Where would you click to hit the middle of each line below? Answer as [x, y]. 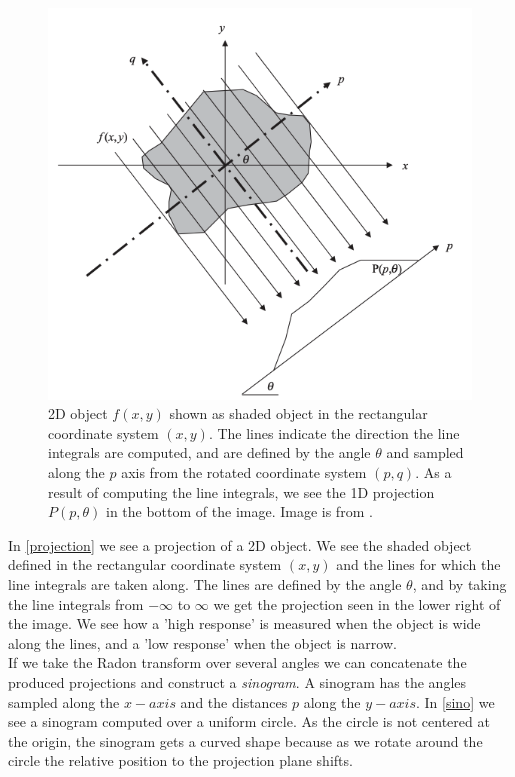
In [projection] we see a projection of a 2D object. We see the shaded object [240, 544]
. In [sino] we [455, 701]
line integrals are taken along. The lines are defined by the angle [205, 583]
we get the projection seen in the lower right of [357, 603]
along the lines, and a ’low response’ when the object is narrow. [202, 642]
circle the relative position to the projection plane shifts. [180, 760]
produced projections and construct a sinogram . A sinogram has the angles [237, 681]
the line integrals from [76, 603]
